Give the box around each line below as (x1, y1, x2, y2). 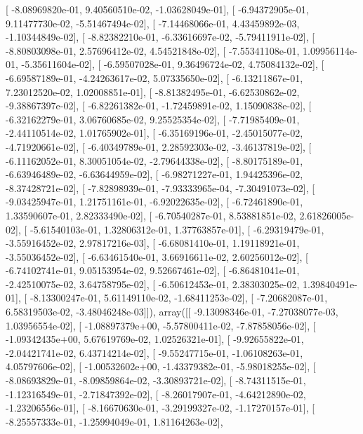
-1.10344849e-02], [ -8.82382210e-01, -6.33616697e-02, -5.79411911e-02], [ (6, 29, 315, 44)
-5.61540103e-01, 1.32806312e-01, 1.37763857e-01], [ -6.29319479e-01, (29, 222, 324, 236)
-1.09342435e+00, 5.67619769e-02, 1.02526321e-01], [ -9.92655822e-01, (6, 332, 304, 346)
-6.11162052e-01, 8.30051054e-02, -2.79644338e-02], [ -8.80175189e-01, (6, 153, 303, 168)
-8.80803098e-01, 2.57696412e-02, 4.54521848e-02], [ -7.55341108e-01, (6, 43, 300, 57)
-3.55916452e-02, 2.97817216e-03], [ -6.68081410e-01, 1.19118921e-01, (6, 236, 300, 250)
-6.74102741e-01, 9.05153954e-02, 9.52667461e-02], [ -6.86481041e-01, (6, 263, 300, 278)
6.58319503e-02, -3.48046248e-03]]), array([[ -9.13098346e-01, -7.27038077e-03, (6, 304, 338, 319)
